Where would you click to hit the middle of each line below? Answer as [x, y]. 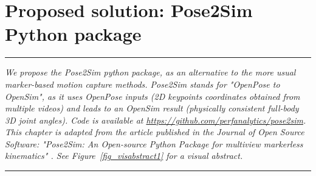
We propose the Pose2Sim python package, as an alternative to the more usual [150, 72]
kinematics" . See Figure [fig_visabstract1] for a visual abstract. [124, 156]
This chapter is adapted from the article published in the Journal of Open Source [155, 132]
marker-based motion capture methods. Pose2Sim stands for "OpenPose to [143, 84]
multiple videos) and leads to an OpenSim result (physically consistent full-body [152, 108]
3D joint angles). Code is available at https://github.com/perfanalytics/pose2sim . [156, 120]
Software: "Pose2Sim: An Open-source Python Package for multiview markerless [154, 143]
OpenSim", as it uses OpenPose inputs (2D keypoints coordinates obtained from [153, 96]
